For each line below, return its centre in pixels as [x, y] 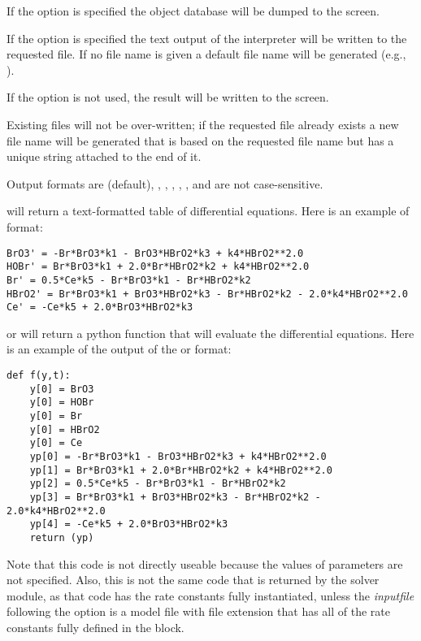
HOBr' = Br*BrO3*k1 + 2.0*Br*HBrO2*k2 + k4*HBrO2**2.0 [158, 267]
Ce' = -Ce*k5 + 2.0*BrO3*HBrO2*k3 [100, 308]
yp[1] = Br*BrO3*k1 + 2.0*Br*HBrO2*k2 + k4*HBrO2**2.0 [181, 470]
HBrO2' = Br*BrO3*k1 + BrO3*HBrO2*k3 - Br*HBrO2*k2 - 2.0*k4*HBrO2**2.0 [207, 294]
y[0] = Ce [56, 443]
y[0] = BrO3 [62, 389]
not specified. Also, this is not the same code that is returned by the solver [193, 580]
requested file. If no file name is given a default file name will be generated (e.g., [206, 54]
